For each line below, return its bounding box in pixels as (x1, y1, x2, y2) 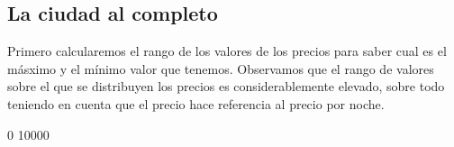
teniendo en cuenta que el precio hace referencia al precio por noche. (7, 94, 385, 113)
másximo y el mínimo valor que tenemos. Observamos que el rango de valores (7, 59, 434, 78)
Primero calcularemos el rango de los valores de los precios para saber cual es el (7, 41, 447, 60)
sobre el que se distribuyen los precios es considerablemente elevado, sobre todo (7, 77, 445, 96)
